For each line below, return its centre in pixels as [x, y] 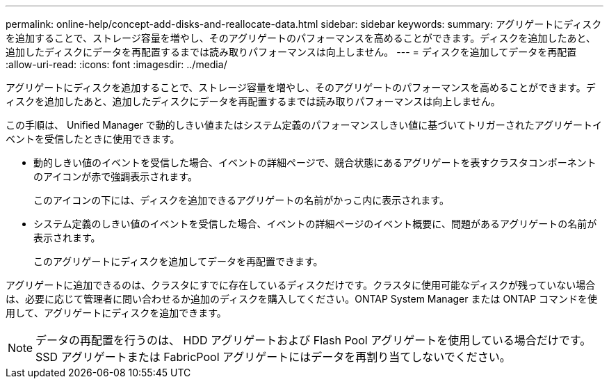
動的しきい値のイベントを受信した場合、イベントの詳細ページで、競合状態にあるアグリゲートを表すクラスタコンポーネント [315, 162]
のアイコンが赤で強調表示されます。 [115, 176]
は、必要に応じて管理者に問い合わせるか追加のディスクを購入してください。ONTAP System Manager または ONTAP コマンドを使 [302, 299]
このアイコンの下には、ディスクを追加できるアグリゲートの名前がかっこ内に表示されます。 [241, 200]
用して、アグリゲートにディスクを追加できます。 [116, 313]
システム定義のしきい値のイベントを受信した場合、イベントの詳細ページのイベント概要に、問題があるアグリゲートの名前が [315, 224]
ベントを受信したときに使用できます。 [93, 139]
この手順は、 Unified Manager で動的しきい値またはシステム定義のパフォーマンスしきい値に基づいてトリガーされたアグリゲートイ [304, 125]
